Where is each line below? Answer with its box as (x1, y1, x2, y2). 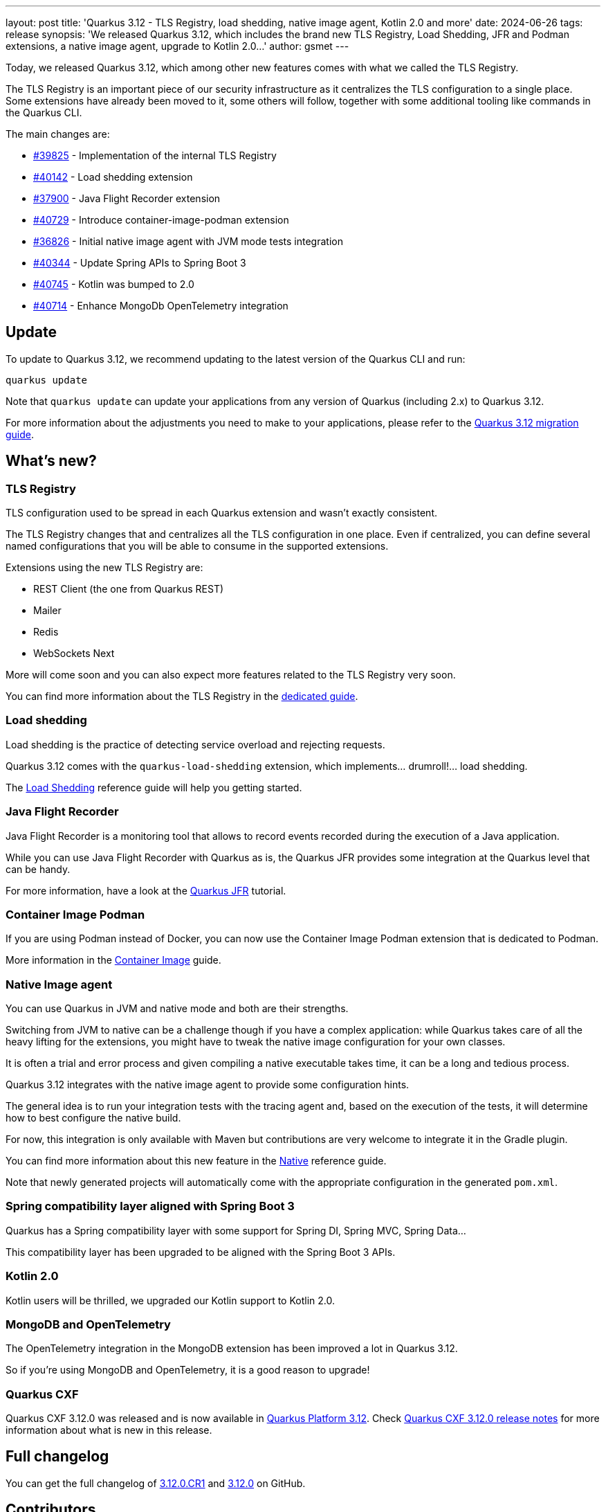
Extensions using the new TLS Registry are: (6, 561, 203, 574)
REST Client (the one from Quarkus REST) (33, 583, 224, 595)
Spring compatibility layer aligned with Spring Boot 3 (6, 1199, 295, 1214)
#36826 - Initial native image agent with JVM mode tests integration (33, 235, 343, 247)
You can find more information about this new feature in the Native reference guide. (6, 1155, 387, 1167)
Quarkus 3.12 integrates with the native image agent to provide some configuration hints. (6, 1079, 410, 1091)
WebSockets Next (33, 647, 115, 660)
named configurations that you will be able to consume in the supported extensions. (6, 540, 389, 552)
